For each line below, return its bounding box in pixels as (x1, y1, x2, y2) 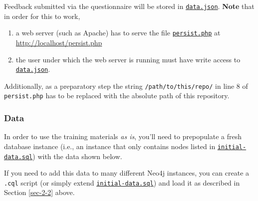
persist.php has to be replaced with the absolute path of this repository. (4, 90, 230, 101)
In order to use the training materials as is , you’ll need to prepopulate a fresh (4, 131, 242, 142)
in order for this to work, (4, 10, 80, 21)
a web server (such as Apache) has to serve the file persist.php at (15, 27, 221, 38)
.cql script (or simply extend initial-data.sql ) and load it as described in (4, 177, 240, 188)
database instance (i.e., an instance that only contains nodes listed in (4, 141, 216, 151)
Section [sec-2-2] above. (4, 187, 75, 198)
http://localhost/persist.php (15, 37, 102, 47)
